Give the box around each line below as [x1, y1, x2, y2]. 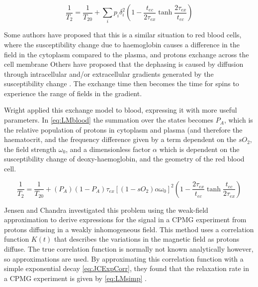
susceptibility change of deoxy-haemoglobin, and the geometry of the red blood [4, 153, 245, 164]
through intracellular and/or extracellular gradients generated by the [4, 68, 214, 79]
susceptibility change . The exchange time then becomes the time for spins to [4, 78, 239, 89]
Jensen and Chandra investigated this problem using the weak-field [4, 204, 208, 215]
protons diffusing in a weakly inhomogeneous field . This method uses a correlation [4, 224, 254, 234]
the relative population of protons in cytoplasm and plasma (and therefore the [4, 124, 243, 135]
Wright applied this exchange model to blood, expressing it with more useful [4, 105, 237, 115]
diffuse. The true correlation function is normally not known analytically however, [4, 244, 254, 254]
